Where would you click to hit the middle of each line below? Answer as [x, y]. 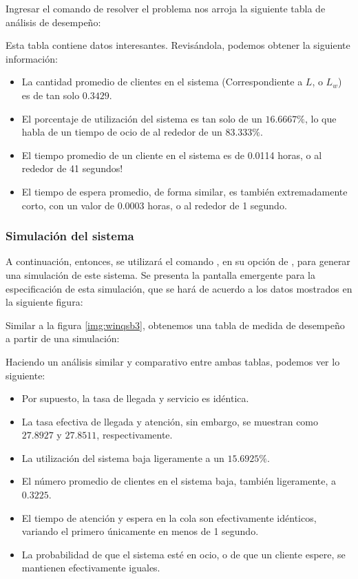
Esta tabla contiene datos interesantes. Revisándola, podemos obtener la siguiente [178, 45]
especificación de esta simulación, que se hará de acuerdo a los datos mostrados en [179, 288]
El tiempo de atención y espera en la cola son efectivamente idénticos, [169, 517]
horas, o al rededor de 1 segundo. [217, 205]
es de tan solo [51, 95]
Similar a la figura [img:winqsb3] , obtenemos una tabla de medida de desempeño [175, 325]
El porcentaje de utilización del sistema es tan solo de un [142, 118]
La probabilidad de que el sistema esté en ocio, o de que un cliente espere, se [183, 554]
